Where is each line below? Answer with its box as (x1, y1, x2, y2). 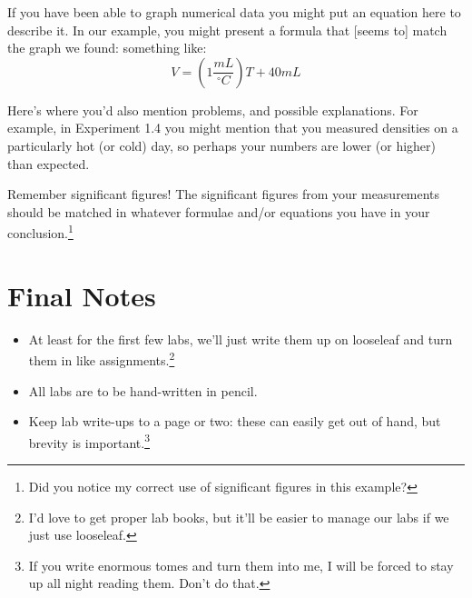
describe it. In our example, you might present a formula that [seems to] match (7, 20, 447, 39)
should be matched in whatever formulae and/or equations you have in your (7, 202, 430, 221)
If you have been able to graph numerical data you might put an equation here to (7, 3, 461, 21)
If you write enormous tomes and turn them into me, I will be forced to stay (28, 555, 454, 574)
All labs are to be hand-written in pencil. (28, 381, 258, 400)
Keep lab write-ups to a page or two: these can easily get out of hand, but (28, 412, 441, 431)
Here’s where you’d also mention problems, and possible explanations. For (7, 100, 418, 119)
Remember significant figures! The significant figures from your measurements (7, 184, 440, 204)
